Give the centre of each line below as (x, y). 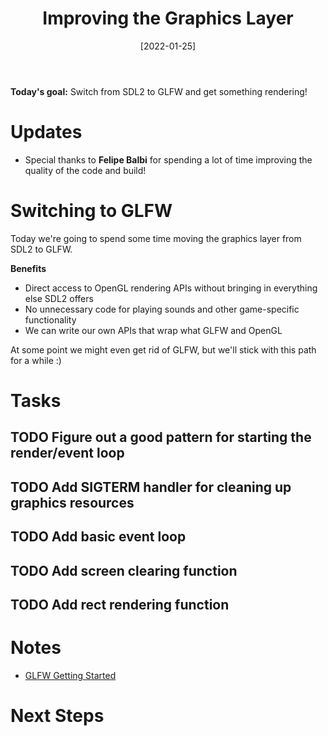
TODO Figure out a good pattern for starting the (161, 437)
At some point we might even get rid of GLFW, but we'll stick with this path (163, 349)
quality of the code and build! (85, 170)
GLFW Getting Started (70, 675)
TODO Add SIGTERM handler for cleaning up (151, 487)
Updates (46, 132)
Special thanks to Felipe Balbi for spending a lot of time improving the (168, 159)
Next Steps (57, 716)
